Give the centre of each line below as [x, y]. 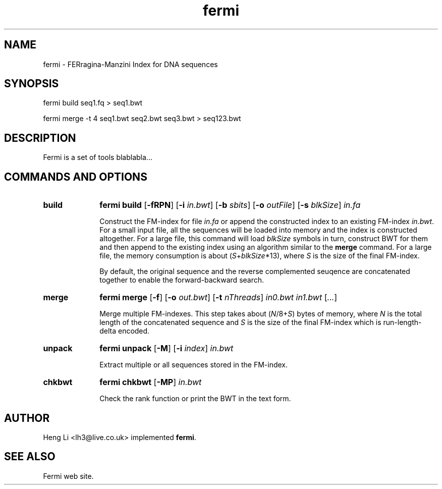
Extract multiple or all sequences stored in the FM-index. [194, 365]
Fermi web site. [68, 476]
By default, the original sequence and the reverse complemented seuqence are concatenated [255, 271]
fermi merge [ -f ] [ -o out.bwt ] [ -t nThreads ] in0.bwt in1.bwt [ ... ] [218, 297]
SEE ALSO [30, 457]
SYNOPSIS [32, 84]
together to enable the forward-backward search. [182, 280]
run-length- [402, 322]
